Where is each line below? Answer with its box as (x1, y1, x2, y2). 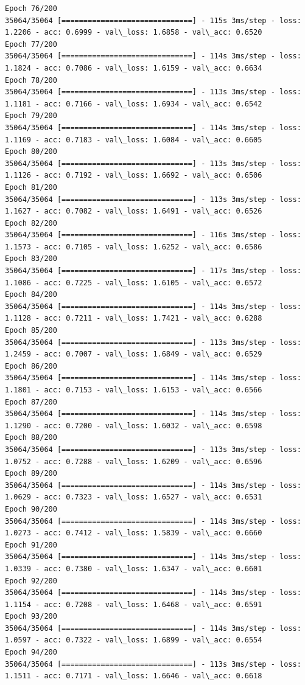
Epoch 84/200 (5, 290, 57, 299)
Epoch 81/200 (5, 183, 57, 192)
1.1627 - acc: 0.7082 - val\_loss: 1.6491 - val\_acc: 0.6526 (5, 207, 262, 216)
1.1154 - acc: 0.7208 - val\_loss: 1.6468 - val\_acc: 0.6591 (5, 600, 262, 609)
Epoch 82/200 (5, 218, 57, 228)
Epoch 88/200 (5, 433, 57, 442)
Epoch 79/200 (5, 111, 57, 120)
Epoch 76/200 (5, 4, 57, 13)
